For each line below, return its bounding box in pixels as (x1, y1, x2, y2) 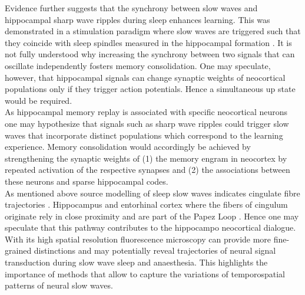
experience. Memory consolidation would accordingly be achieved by (5, 140, 251, 153)
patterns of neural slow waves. (5, 279, 113, 291)
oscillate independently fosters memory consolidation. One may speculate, (5, 59, 271, 71)
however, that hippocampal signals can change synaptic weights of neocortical (5, 71, 286, 83)
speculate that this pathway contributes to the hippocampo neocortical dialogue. (5, 221, 296, 234)
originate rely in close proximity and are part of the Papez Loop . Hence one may (5, 209, 299, 222)
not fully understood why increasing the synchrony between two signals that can (5, 48, 295, 60)
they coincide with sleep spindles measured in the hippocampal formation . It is (5, 36, 292, 48)
